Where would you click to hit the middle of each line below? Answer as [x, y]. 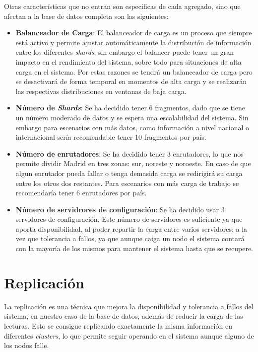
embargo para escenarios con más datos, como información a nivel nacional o [132, 127]
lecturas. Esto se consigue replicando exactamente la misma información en [118, 325]
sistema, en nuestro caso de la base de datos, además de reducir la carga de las [124, 316]
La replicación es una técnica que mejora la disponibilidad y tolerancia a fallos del [129, 306]
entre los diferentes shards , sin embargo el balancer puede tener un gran [125, 52]
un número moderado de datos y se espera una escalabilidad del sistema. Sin [132, 117]
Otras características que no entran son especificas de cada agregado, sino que [122, 6]
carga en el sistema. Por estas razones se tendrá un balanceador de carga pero [134, 71]
